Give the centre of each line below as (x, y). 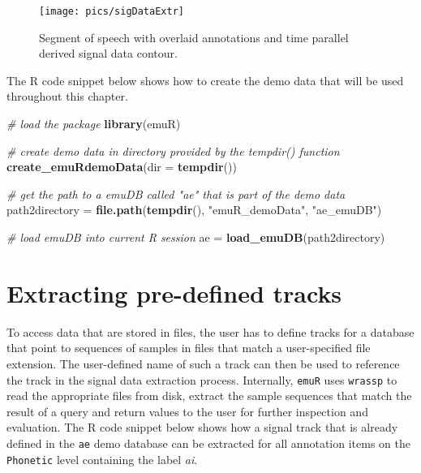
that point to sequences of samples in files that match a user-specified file (189, 348)
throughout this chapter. (67, 96)
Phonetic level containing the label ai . (102, 459)
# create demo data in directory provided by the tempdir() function (173, 150)
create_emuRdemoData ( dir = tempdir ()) (122, 167)
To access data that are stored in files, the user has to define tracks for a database (210, 331)
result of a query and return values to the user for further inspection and (187, 411)
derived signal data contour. (108, 53)
